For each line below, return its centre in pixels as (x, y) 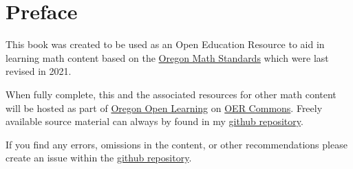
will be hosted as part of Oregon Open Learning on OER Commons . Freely (164, 108)
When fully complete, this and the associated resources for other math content (171, 94)
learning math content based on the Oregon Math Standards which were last (167, 57)
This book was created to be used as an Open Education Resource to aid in (165, 44)
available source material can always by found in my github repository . (154, 121)
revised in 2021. (39, 71)
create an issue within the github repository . (99, 158)
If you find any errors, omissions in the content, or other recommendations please (176, 144)
